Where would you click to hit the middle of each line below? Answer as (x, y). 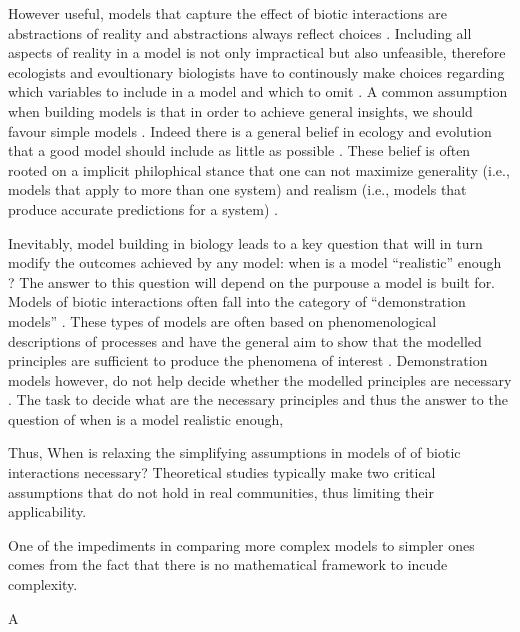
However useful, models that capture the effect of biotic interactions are (228, 13)
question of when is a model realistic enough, (146, 418)
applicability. (47, 511)
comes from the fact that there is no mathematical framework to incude (228, 564)
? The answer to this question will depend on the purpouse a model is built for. (252, 281)
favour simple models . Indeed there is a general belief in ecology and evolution (250, 130)
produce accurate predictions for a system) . (143, 208)
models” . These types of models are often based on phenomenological (222, 320)
